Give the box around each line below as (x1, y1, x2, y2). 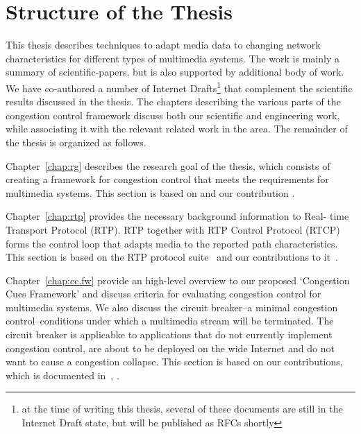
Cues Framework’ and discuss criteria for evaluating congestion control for (6, 286, 321, 301)
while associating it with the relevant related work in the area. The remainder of (6, 121, 348, 136)
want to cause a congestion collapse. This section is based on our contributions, (6, 354, 343, 369)
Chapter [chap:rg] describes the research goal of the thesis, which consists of (6, 158, 330, 173)
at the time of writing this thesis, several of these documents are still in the (22, 401, 343, 416)
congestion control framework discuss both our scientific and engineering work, (6, 107, 340, 122)
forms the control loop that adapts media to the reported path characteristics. (6, 236, 338, 250)
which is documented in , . (6, 367, 119, 382)
